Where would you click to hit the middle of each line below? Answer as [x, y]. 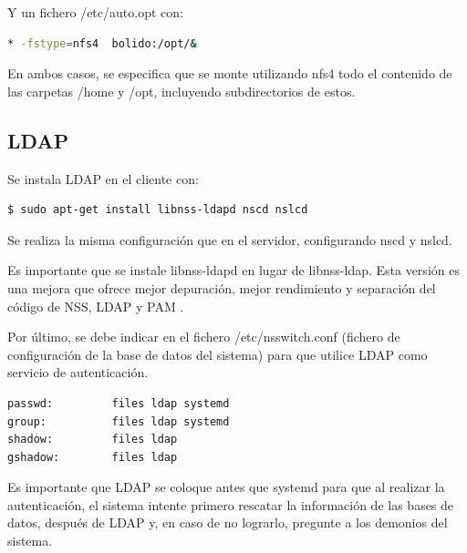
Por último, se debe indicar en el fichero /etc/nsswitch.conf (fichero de [204, 337]
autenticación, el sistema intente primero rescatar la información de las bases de [231, 504]
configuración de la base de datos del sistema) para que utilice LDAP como [218, 354]
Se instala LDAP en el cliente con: [103, 178]
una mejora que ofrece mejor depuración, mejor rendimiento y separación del [222, 287]
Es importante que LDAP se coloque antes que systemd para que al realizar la [226, 487]
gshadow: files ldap [93, 457]
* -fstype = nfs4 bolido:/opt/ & [102, 43]
